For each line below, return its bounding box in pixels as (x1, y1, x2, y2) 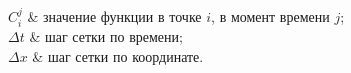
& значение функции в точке (27, 6, 202, 26)
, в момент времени (211, 6, 330, 26)
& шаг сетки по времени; (29, 26, 183, 47)
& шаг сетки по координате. (32, 46, 204, 67)
